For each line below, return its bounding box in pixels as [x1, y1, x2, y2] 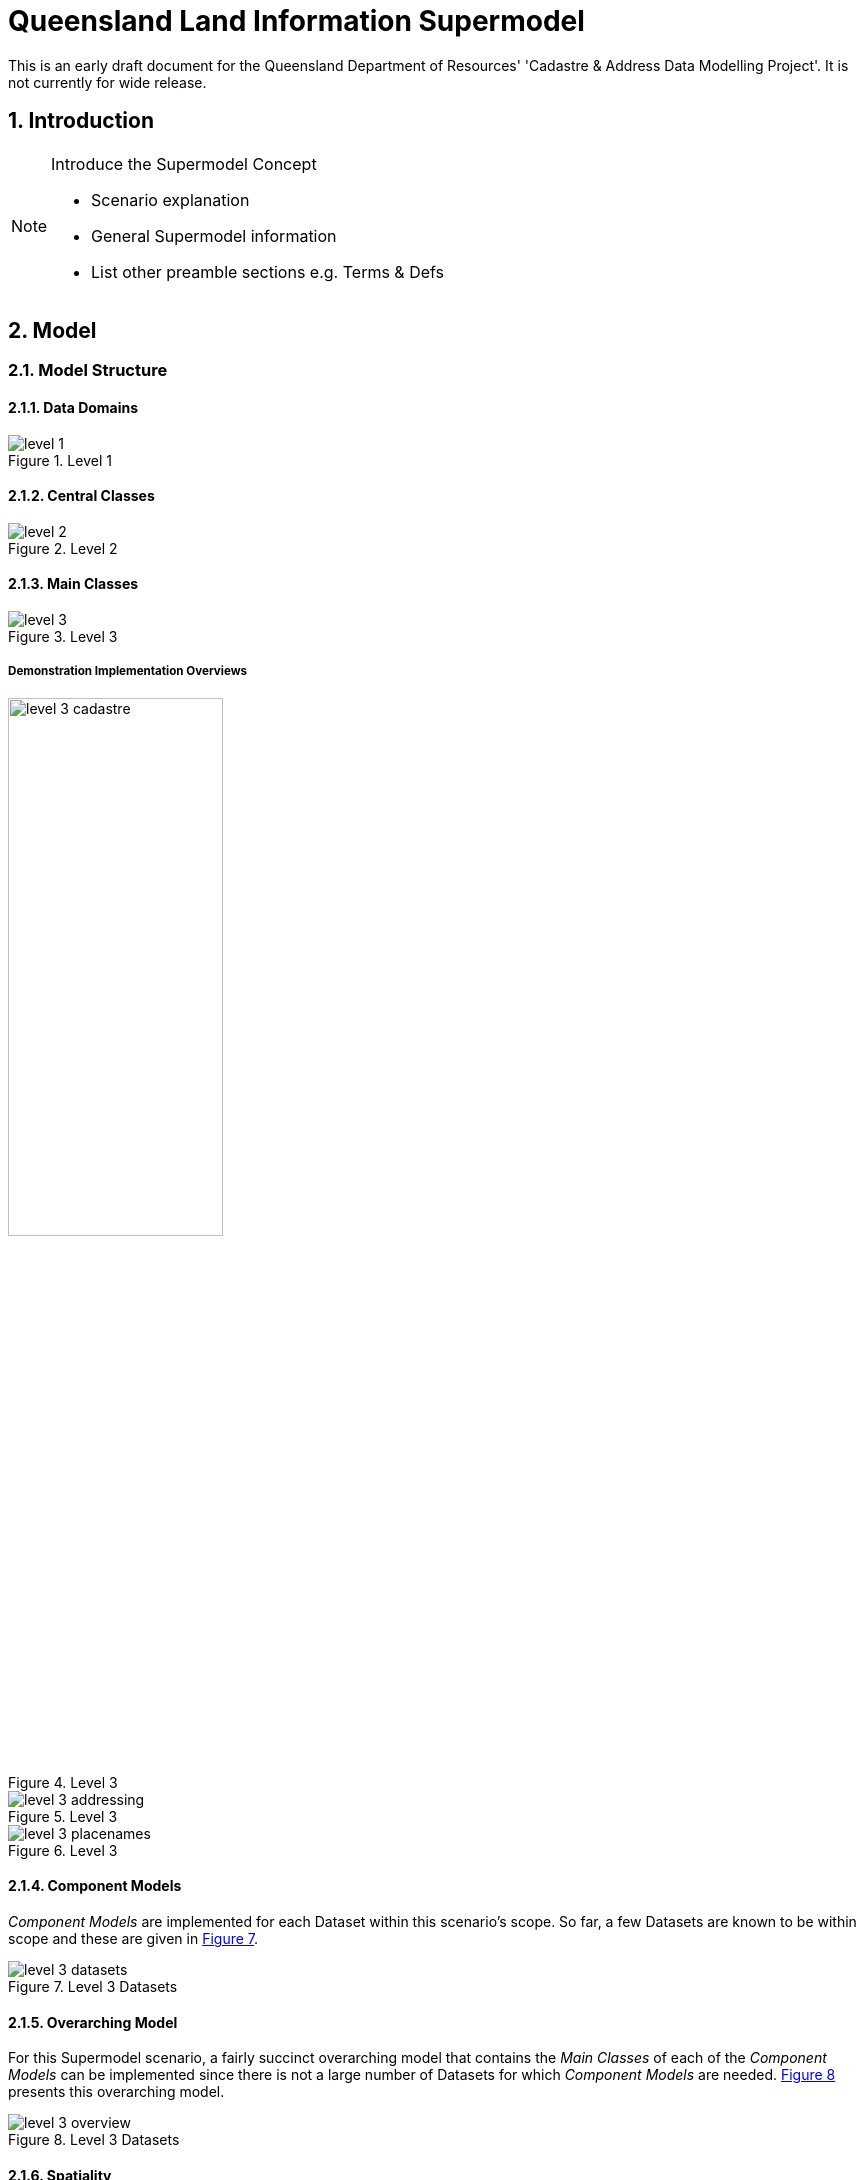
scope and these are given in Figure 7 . [8, 1930, 259, 1948]
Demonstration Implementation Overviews [8, 664, 248, 679]
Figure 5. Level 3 [8, 1807, 118, 1825]
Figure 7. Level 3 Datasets [8, 1978, 178, 1996]
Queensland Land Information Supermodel [8, 4, 585, 38]
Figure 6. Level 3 [8, 1841, 118, 1859]
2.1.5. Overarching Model [8, 2013, 178, 2031]
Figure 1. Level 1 [8, 451, 112, 469]
